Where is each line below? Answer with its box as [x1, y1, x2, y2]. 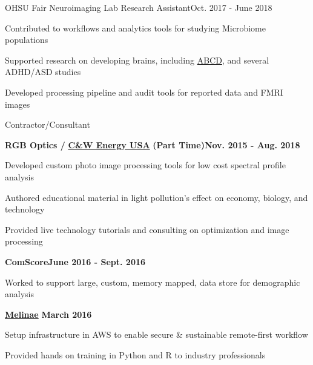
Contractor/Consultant [5, 118, 90, 131]
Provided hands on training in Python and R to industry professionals [5, 348, 266, 361]
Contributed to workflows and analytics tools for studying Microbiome [5, 21, 266, 34]
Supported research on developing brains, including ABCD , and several [5, 53, 269, 66]
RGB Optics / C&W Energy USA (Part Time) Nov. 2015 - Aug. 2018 [5, 138, 300, 151]
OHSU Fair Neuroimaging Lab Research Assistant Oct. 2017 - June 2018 [5, 1, 272, 13]
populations [5, 33, 48, 46]
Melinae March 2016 [5, 307, 92, 320]
